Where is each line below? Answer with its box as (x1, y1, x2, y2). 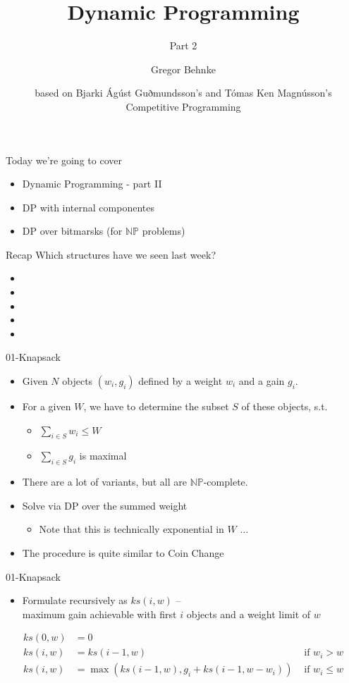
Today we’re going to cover (6, 152, 122, 167)
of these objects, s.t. (241, 399, 328, 414)
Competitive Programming (125, 99, 241, 113)
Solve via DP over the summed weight (22, 498, 188, 512)
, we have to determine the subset (83, 399, 229, 414)
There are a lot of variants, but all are (22, 474, 187, 489)
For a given (22, 399, 71, 414)
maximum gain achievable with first (22, 606, 177, 621)
